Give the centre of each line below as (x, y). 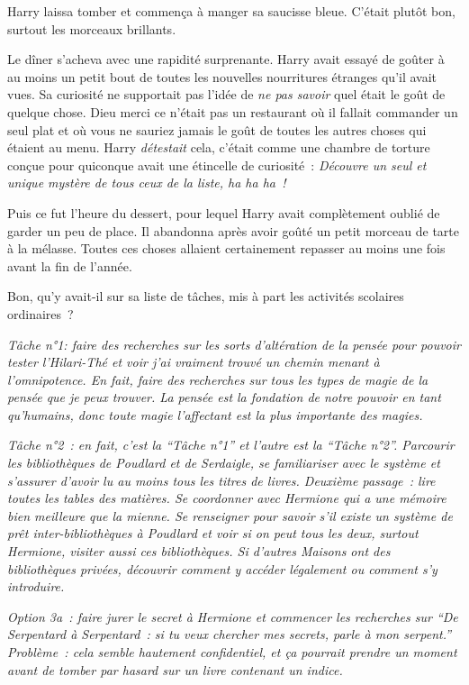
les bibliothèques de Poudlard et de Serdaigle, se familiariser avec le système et (224, 463)
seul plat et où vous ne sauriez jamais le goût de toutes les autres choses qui (217, 129)
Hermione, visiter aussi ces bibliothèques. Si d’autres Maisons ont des (199, 551)
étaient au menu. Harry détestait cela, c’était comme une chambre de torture (219, 147)
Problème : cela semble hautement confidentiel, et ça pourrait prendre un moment (232, 652)
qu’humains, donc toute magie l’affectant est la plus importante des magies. (215, 414)
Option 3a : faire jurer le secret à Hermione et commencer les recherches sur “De (233, 616)
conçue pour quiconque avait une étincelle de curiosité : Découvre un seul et (217, 164)
